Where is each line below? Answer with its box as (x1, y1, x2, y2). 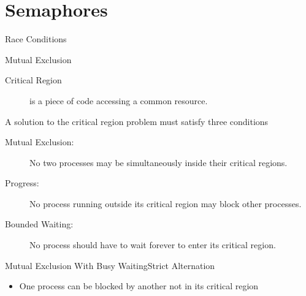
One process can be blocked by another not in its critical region (19, 279, 259, 292)
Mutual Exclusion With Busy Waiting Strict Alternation (5, 259, 215, 271)
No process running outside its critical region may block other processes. (29, 197, 302, 210)
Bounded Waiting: (5, 218, 74, 230)
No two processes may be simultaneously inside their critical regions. (29, 156, 288, 169)
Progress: (5, 176, 39, 189)
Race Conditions (5, 32, 67, 45)
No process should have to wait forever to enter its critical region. (29, 238, 276, 251)
